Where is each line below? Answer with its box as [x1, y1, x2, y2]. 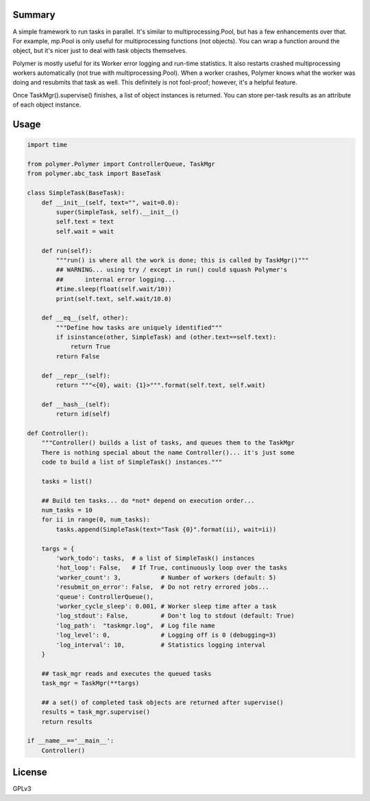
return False [56, 352, 100, 360]
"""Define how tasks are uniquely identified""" [56, 324, 223, 331]
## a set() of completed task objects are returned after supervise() [41, 698, 284, 706]
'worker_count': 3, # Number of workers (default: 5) [56, 574, 277, 581]
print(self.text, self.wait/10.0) [56, 295, 172, 302]
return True [70, 343, 111, 350]
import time [27, 141, 68, 149]
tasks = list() [41, 477, 92, 485]
